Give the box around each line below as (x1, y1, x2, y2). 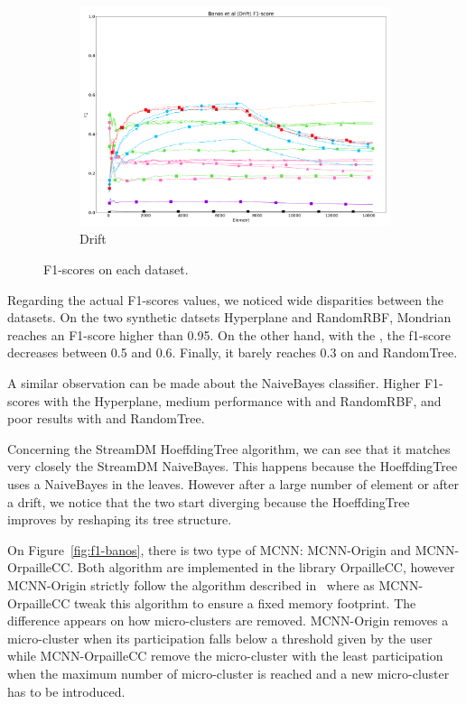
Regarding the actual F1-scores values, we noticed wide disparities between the (7, 290, 444, 309)
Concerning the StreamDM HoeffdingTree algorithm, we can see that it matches (7, 439, 451, 458)
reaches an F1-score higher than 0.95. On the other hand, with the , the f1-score (7, 325, 451, 344)
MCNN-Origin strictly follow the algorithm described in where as (7, 575, 375, 594)
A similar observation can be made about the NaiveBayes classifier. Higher (7, 374, 421, 393)
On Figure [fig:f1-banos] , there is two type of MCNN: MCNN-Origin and (7, 540, 411, 559)
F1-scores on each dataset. (43, 260, 189, 279)
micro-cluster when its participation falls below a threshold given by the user (7, 628, 433, 647)
